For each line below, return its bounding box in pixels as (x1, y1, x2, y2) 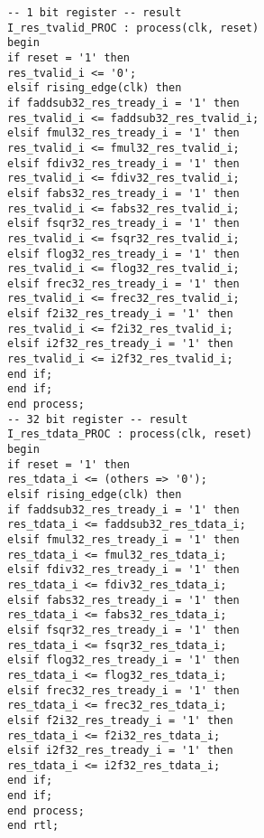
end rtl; (7, 819, 59, 833)
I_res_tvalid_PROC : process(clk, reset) (7, 21, 259, 34)
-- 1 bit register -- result (7, 6, 182, 19)
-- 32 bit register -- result (7, 412, 188, 426)
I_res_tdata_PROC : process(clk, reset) (7, 428, 253, 441)
